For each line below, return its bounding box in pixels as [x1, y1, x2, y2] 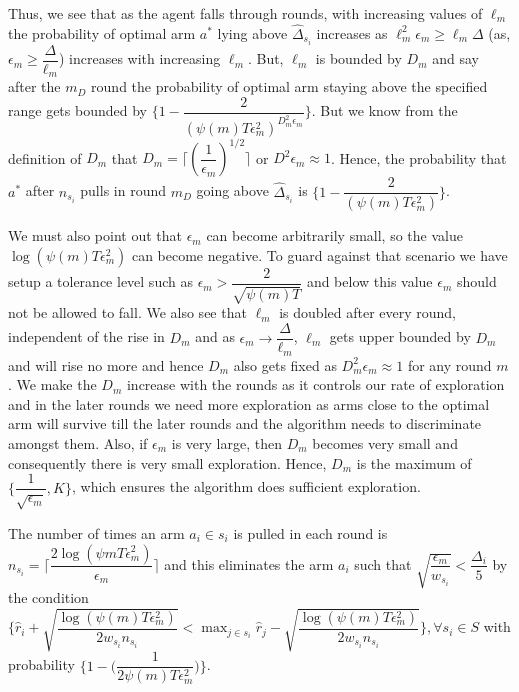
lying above [217, 22, 288, 43]
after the [8, 76, 61, 97]
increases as [316, 22, 388, 43]
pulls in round [80, 180, 166, 201]
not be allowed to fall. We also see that [8, 302, 247, 323]
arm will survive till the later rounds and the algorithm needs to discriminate [8, 413, 482, 434]
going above [196, 180, 269, 201]
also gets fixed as [233, 354, 337, 375]
